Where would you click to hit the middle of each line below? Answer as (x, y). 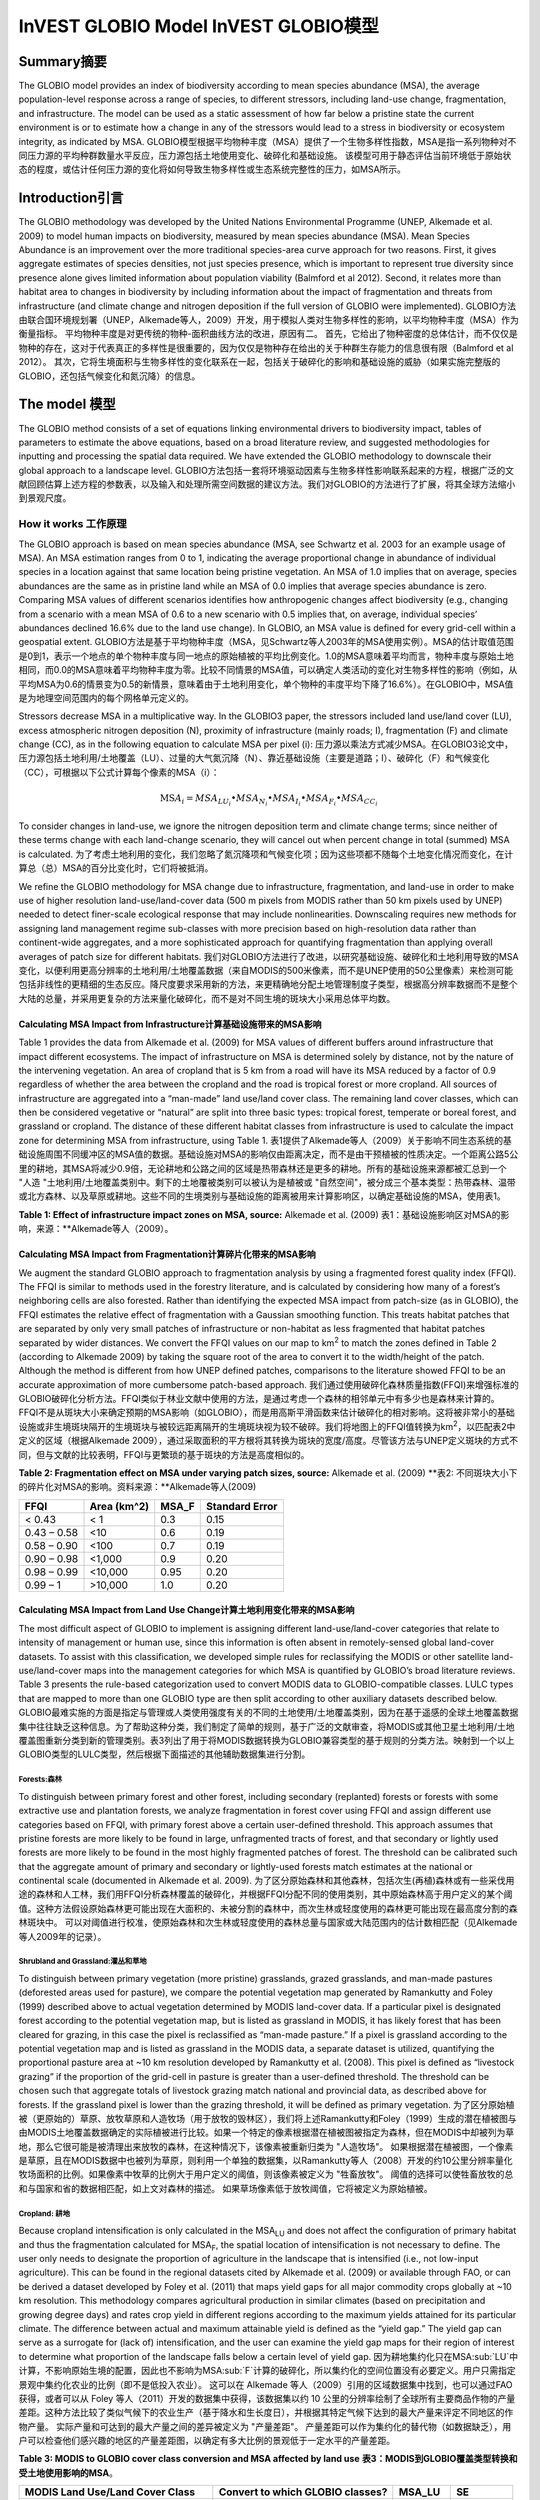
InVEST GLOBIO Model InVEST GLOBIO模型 (199, 26)
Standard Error (241, 1506)
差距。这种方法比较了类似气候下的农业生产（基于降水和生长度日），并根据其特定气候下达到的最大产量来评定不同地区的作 (266, 2412)
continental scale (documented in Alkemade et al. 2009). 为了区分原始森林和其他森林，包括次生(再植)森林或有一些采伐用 (266, 1881)
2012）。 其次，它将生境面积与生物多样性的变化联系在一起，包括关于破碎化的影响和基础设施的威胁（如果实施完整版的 (259, 362)
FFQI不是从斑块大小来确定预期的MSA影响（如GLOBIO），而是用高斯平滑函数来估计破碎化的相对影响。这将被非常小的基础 (266, 1412)
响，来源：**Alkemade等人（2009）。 (96, 1229)
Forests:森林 (40, 1780)
